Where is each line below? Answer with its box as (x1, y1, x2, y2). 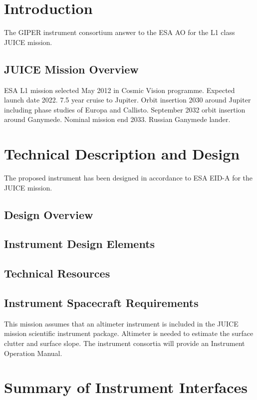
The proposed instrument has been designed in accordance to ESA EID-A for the (4, 172, 253, 183)
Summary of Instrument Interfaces (4, 377, 248, 397)
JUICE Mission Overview (4, 61, 139, 76)
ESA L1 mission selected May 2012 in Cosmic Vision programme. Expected (4, 84, 235, 95)
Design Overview (4, 206, 93, 222)
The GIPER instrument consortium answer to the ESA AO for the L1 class (4, 27, 235, 37)
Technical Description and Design (4, 143, 240, 164)
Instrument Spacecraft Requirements (4, 294, 199, 310)
